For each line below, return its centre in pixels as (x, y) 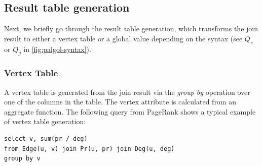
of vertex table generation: (45, 121)
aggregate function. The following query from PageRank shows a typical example (130, 111)
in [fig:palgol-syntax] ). (57, 49)
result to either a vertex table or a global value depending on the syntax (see (123, 38)
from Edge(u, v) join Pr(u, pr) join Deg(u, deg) (89, 149)
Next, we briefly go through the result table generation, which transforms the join (131, 29)
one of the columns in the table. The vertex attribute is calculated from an (120, 102)
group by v (22, 159)
